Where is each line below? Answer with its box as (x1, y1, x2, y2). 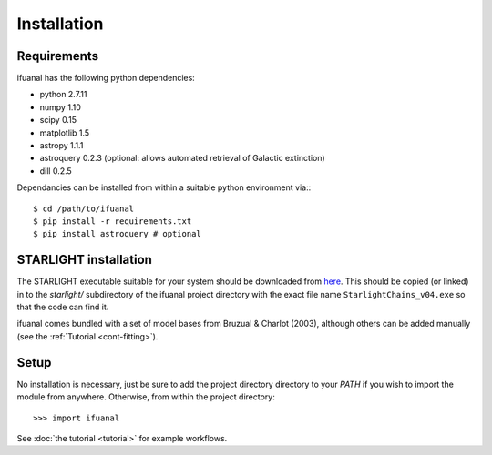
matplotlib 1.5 (39, 127, 90, 138)
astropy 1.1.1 (39, 140, 84, 151)
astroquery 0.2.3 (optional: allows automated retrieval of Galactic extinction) (39, 153, 325, 164)
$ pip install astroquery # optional (33, 228, 202, 239)
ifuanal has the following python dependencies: (16, 73, 195, 84)
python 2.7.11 (39, 89, 87, 100)
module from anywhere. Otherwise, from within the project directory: (16, 391, 275, 402)
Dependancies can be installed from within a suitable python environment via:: (16, 182, 312, 193)
